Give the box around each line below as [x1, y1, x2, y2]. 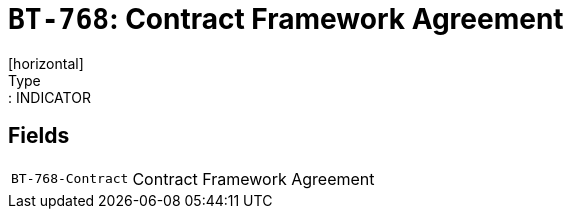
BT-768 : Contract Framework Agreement [8, 2, 564, 36]
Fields [8, 123, 70, 149]
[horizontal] [8, 54, 84, 72]
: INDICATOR [8, 88, 91, 106]
